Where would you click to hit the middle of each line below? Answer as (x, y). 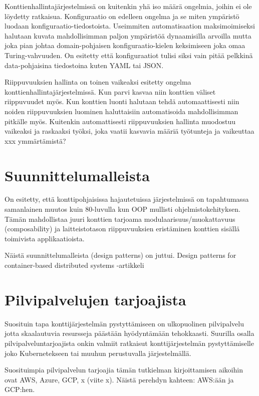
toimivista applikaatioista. (45, 238)
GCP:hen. (20, 389)
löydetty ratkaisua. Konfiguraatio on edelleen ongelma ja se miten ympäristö (122, 16)
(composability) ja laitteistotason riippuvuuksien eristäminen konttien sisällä (122, 229)
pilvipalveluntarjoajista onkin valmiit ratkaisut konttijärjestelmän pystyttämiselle (129, 343)
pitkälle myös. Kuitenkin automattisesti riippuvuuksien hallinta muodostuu (120, 121)
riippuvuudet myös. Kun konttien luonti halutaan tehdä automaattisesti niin (122, 101)
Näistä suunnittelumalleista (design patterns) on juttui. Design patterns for (120, 255)
